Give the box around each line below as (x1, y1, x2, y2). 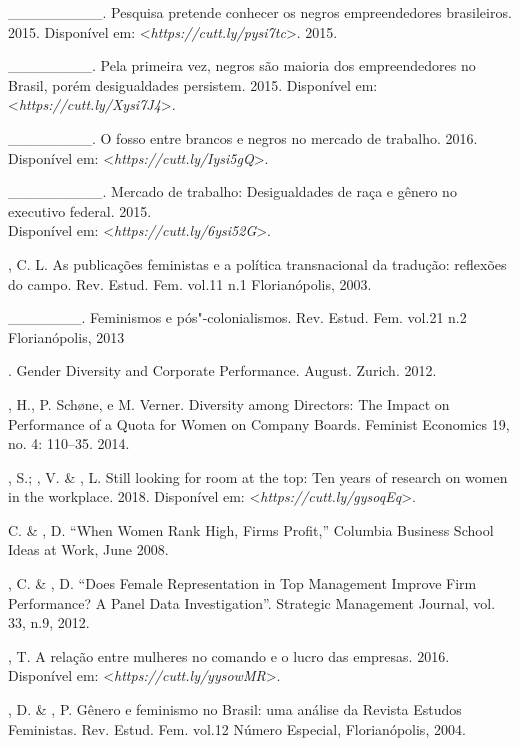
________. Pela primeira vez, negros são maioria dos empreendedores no (8, 55, 476, 76)
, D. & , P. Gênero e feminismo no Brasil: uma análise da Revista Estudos (8, 699, 462, 720)
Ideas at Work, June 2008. (8, 539, 169, 560)
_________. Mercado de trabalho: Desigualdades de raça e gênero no (8, 181, 457, 202)
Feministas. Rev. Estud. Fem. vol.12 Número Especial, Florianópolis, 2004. (8, 718, 466, 739)
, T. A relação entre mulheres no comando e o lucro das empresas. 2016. (8, 645, 450, 666)
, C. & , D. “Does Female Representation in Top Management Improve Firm (8, 573, 477, 594)
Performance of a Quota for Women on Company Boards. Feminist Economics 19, (8, 413, 510, 434)
